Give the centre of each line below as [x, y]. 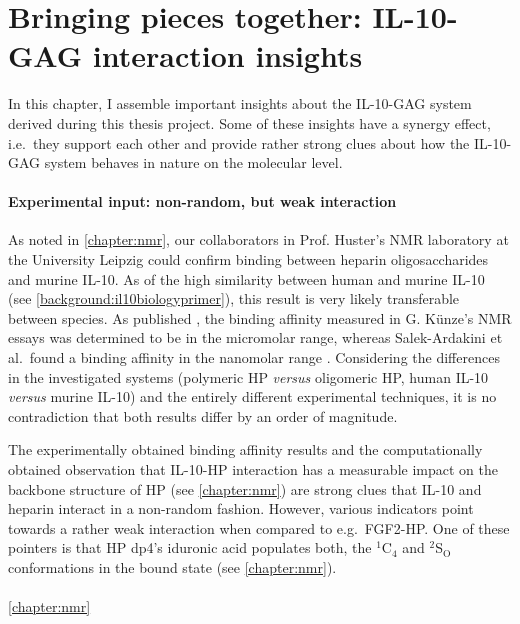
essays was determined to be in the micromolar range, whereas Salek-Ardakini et [255, 337]
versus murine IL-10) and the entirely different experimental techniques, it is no [252, 396]
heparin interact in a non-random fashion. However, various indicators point [241, 508]
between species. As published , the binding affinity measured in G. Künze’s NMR [260, 317]
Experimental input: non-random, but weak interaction [202, 201]
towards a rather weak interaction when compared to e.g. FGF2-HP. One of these [259, 527]
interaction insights [227, 55]
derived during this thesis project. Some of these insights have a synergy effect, [249, 122]
